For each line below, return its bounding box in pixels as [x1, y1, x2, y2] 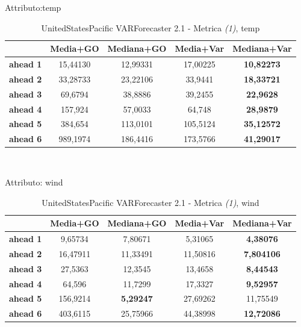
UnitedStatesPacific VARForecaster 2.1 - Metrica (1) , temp [41, 21, 260, 34]
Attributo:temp [5, 1, 61, 13]
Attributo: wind [5, 175, 63, 188]
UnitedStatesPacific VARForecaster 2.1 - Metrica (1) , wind [42, 196, 259, 208]
